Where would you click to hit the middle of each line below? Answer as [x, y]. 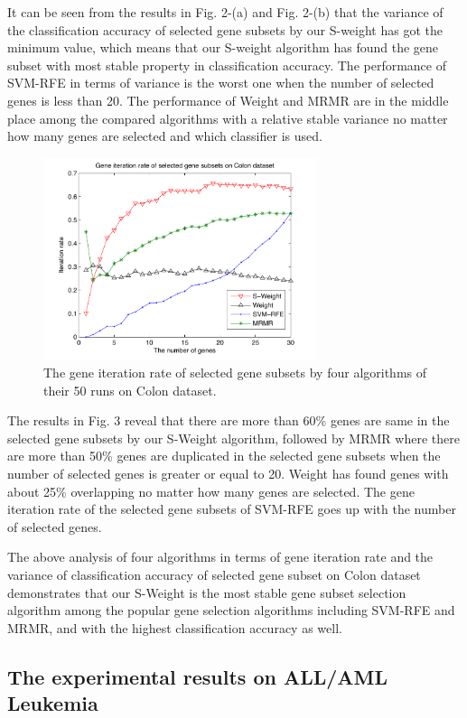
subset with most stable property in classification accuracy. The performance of [227, 65]
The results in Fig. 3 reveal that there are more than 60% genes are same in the [229, 420]
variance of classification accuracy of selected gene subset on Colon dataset [214, 575]
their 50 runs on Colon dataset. [130, 390]
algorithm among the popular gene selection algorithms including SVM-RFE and [231, 610]
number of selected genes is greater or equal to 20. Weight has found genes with [228, 474]
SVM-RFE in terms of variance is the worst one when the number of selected [221, 83]
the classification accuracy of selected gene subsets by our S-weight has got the [225, 29]
